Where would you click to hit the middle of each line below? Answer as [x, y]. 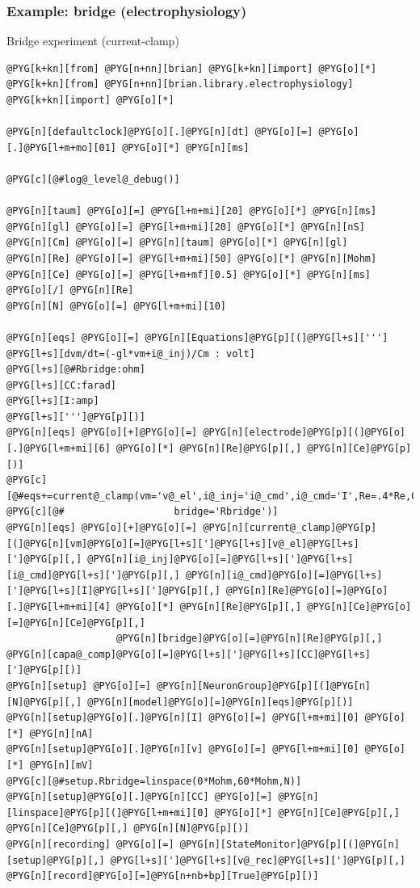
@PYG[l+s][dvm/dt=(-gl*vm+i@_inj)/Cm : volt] [131, 354]
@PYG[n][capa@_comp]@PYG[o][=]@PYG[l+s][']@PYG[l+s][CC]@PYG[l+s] [189, 654]
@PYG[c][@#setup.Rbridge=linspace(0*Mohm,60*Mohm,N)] [154, 781]
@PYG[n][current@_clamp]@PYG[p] [290, 528]
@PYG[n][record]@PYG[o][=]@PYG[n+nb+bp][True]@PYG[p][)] [163, 876]
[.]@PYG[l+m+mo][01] [62, 147]
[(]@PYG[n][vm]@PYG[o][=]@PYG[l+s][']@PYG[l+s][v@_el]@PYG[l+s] [183, 543]
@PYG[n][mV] [61, 765]
